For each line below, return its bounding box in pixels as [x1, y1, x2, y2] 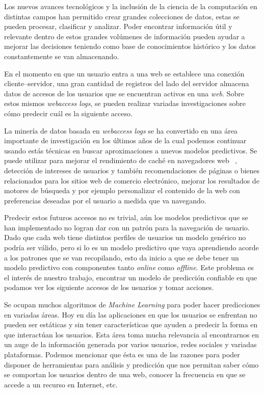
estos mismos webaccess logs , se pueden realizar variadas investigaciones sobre [4, 98, 246, 109]
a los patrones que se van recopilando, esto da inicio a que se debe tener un [4, 252, 239, 263]
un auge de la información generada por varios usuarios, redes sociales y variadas [4, 339, 257, 350]
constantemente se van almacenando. [4, 50, 119, 61]
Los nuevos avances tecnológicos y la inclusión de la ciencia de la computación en [4, 1, 257, 11]
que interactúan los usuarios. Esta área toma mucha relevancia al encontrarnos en [4, 329, 259, 339]
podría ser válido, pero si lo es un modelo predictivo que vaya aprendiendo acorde [4, 242, 259, 253]
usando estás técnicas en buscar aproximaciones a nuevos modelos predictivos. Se [4, 145, 257, 155]
